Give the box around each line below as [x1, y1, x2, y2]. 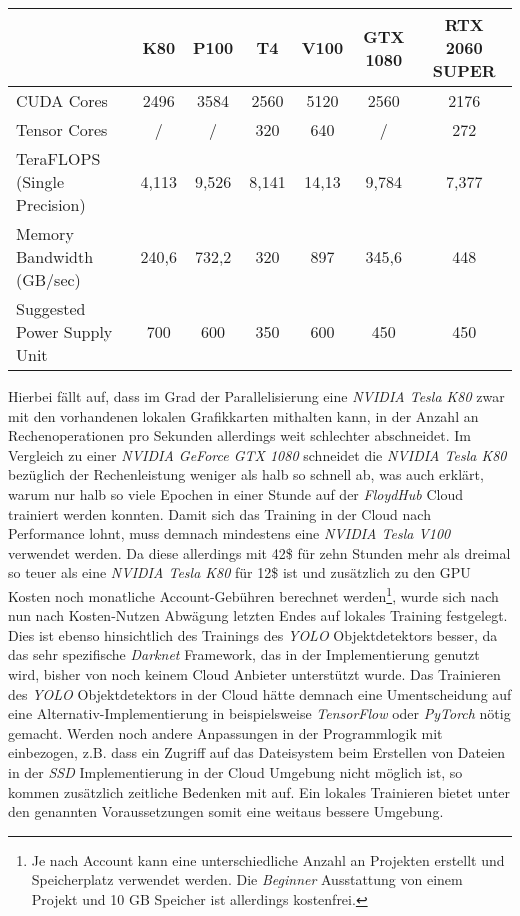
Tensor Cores [16, 118, 108, 141]
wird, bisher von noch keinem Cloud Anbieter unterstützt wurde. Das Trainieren [8, 663, 501, 684]
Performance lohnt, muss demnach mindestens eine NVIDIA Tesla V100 [8, 523, 451, 544]
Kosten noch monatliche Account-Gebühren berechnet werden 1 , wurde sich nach [8, 582, 499, 606]
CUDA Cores [16, 89, 108, 112]
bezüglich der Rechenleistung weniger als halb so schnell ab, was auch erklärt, [8, 464, 484, 485]
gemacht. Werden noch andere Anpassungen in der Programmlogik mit [8, 722, 443, 743]
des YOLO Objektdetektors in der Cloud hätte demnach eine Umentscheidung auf [8, 683, 512, 704]
